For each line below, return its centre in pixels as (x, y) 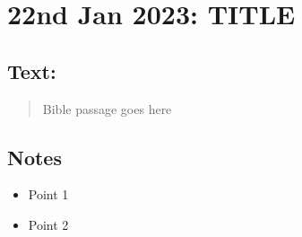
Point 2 (48, 224)
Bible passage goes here (107, 108)
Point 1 (48, 194)
